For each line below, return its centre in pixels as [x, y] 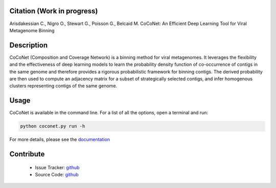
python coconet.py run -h [53, 126]
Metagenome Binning [32, 30]
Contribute [27, 154]
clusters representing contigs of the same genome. [63, 86]
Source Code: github [57, 175]
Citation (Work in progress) [54, 11]
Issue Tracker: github [57, 167]
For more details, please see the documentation [60, 139]
